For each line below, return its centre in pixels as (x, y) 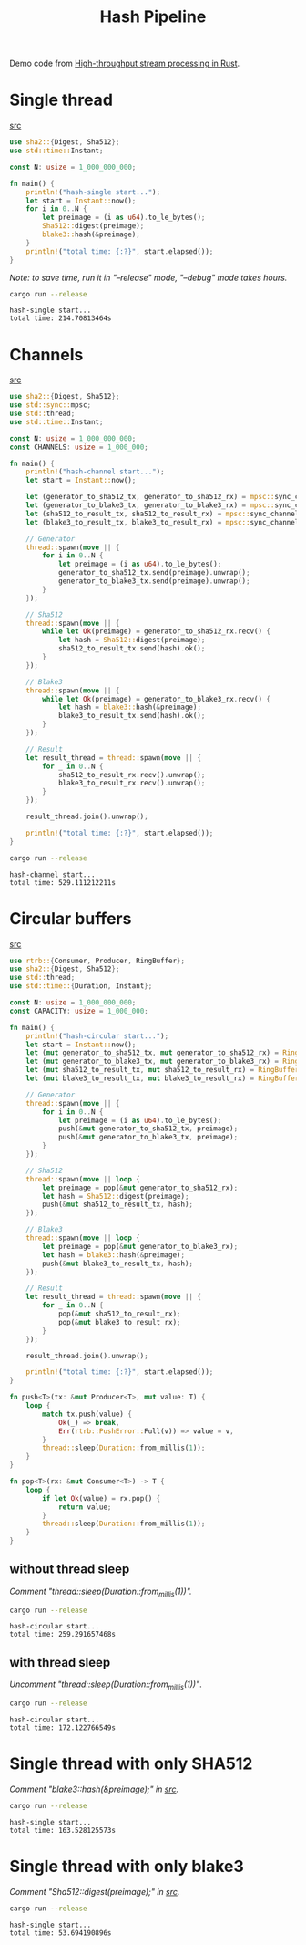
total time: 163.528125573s (63, 1830)
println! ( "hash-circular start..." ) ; (97, 1036)
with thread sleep (60, 1662)
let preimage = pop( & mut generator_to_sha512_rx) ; (140, 1188)
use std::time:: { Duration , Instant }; (81, 986)
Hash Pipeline (153, 17)
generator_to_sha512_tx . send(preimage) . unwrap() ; (154, 573)
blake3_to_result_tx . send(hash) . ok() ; (132, 716)
